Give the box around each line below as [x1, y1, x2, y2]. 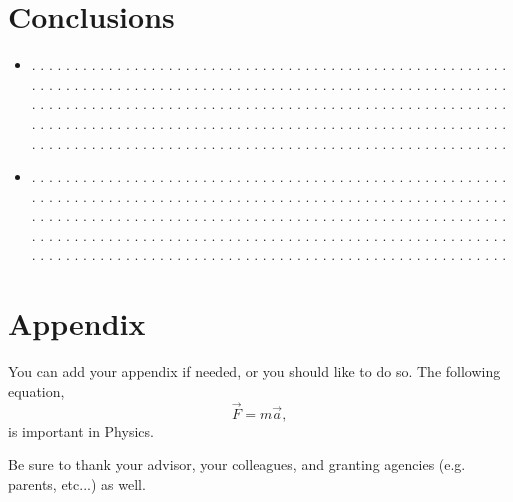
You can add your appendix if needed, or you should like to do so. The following [8, 361, 501, 382]
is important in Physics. [8, 420, 154, 441]
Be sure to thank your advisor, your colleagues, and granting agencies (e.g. [8, 454, 466, 475]
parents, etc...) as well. [8, 473, 146, 494]
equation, [8, 380, 65, 401]
